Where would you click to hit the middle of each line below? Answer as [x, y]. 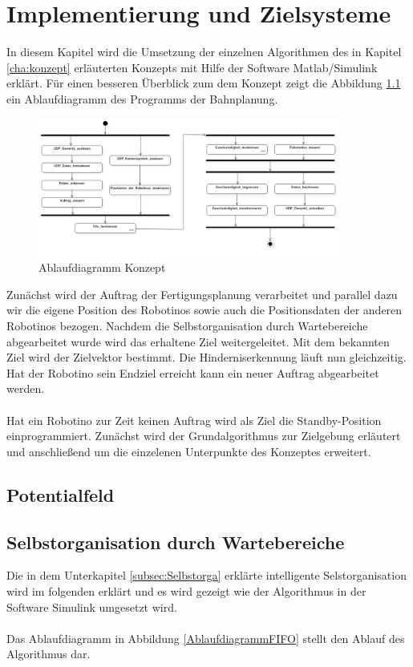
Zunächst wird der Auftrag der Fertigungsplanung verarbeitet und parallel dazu [202, 294]
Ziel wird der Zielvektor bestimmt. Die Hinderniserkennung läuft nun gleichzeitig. [206, 357]
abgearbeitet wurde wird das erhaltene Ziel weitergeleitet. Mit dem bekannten [198, 341]
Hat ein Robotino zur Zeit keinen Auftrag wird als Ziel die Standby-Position [194, 420]
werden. [26, 388]
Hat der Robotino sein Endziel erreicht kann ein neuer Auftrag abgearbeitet [193, 372]
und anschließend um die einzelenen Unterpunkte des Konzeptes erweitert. [189, 451]
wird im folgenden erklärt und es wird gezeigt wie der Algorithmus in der [186, 590]
